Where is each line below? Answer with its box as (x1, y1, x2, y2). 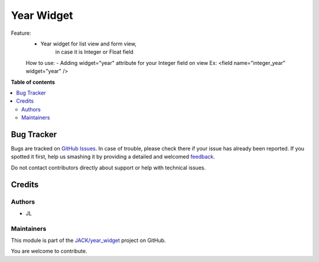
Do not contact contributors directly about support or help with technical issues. (11, 164, 206, 171)
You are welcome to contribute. (11, 248, 87, 255)
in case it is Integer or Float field (55, 48, 134, 55)
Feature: (11, 30, 31, 37)
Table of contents (11, 78, 56, 86)
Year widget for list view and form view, (40, 40, 137, 47)
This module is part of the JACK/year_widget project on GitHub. (11, 237, 166, 244)
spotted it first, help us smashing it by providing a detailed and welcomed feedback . (11, 153, 216, 161)
